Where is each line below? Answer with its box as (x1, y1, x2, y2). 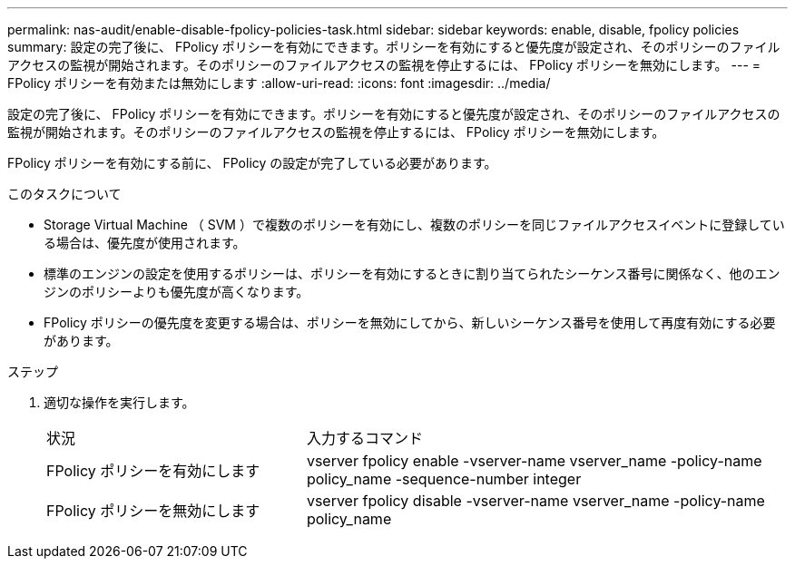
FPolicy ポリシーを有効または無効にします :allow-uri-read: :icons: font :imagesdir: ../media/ (7, 75, 551, 91)
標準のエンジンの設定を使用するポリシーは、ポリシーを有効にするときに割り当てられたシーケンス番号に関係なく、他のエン (44, 266, 780, 281)
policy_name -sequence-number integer (306, 470, 582, 488)
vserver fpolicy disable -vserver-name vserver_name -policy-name (306, 492, 765, 510)
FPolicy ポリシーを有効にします (46, 462, 260, 480)
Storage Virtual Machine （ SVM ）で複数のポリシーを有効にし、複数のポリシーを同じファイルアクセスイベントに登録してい (44, 217, 785, 232)
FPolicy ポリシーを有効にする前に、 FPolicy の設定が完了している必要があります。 (7, 155, 497, 171)
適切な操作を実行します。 (44, 395, 195, 410)
